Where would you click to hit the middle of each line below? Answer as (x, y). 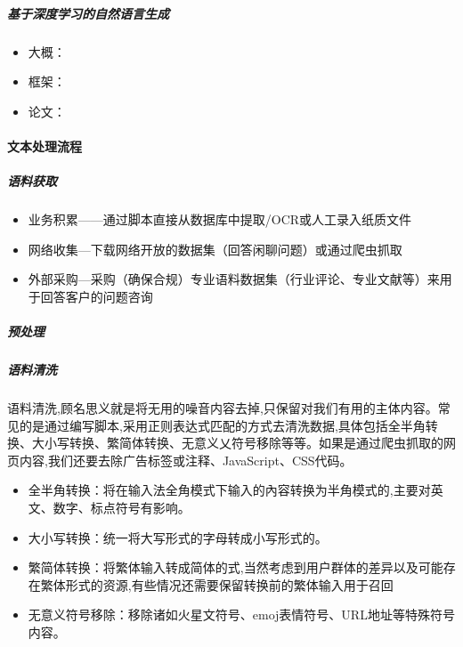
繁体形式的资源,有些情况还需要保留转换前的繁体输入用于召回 (217, 584)
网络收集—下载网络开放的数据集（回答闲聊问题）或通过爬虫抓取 (215, 249)
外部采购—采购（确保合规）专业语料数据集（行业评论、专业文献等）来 (234, 279)
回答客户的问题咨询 (97, 296)
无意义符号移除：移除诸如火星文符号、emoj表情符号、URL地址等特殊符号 (241, 615)
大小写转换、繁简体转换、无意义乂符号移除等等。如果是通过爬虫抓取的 (237, 443)
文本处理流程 (45, 146)
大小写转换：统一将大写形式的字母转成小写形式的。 (178, 537)
